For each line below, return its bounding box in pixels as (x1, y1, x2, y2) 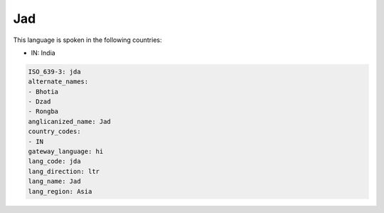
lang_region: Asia (28, 187, 92, 195)
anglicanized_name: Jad (28, 118, 112, 125)
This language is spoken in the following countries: (13, 36, 162, 44)
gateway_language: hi (28, 147, 104, 156)
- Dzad (28, 98, 51, 106)
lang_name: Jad (28, 177, 81, 185)
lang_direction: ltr (28, 167, 100, 175)
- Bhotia (28, 88, 59, 95)
